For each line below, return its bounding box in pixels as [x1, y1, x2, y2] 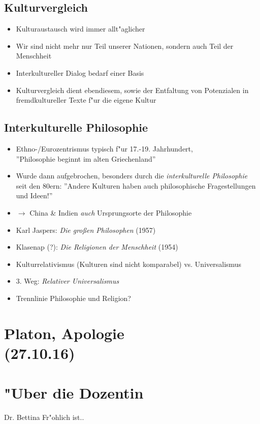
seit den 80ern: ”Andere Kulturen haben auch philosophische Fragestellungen [16, 180, 256, 191]
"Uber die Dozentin [4, 382, 144, 403]
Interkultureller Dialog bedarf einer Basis [16, 67, 144, 78]
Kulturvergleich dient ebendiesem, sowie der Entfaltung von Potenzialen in [16, 84, 249, 95]
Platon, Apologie [4, 322, 124, 343]
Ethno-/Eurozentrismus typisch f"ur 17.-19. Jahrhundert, [16, 143, 193, 154]
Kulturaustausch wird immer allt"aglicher [16, 23, 145, 34]
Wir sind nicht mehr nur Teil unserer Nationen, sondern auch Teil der [16, 40, 234, 51]
